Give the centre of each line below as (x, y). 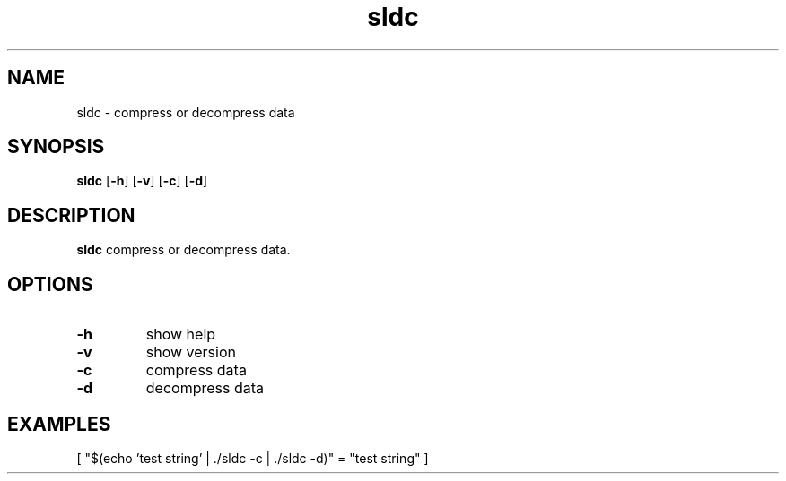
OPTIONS (50, 284)
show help (181, 335)
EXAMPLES (59, 424)
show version (191, 352)
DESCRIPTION (71, 215)
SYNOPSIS (56, 147)
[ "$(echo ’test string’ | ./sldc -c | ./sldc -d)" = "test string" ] (253, 458)
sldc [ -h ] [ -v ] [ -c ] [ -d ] (142, 181)
